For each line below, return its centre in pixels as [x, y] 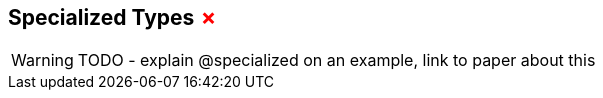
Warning [42, 60]
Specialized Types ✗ [113, 17]
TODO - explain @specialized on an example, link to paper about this [336, 60]
